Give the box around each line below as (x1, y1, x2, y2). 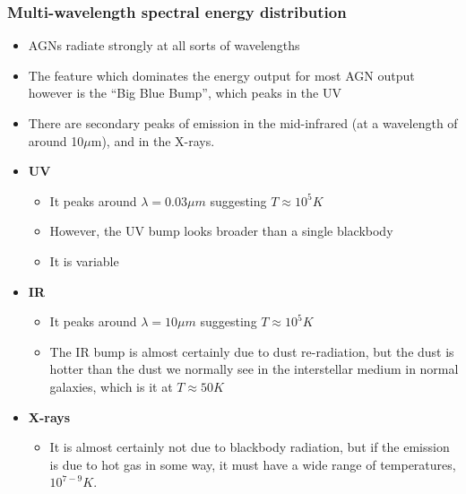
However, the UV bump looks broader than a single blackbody (49, 221, 393, 240)
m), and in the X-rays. (91, 131, 215, 150)
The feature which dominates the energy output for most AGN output (28, 65, 415, 84)
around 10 (28, 131, 84, 150)
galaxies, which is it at (49, 377, 173, 395)
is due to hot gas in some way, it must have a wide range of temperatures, (49, 455, 456, 473)
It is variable (49, 251, 119, 270)
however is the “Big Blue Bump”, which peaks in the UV (28, 83, 341, 102)
